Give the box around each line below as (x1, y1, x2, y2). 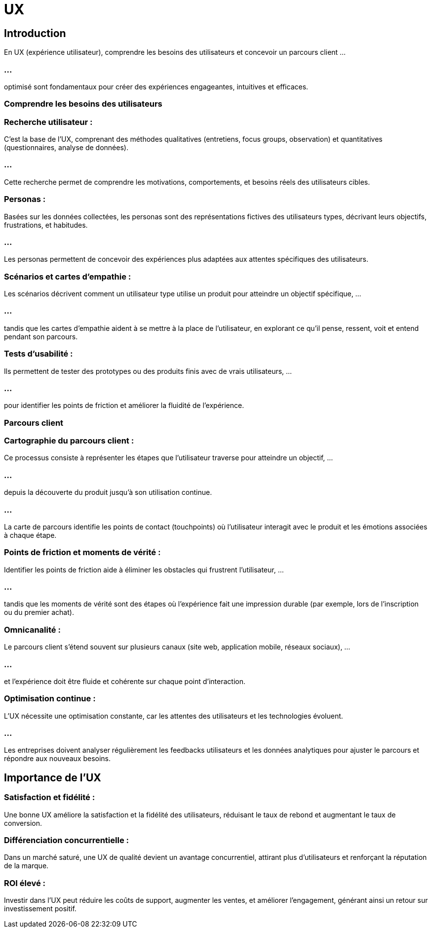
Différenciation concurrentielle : (4, 835, 129, 846)
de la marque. (4, 861, 49, 870)
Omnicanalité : (4, 624, 61, 635)
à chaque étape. (4, 530, 57, 539)
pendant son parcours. (4, 332, 78, 341)
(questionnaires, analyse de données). (4, 143, 128, 152)
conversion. (4, 818, 42, 827)
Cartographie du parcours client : (4, 436, 134, 446)
